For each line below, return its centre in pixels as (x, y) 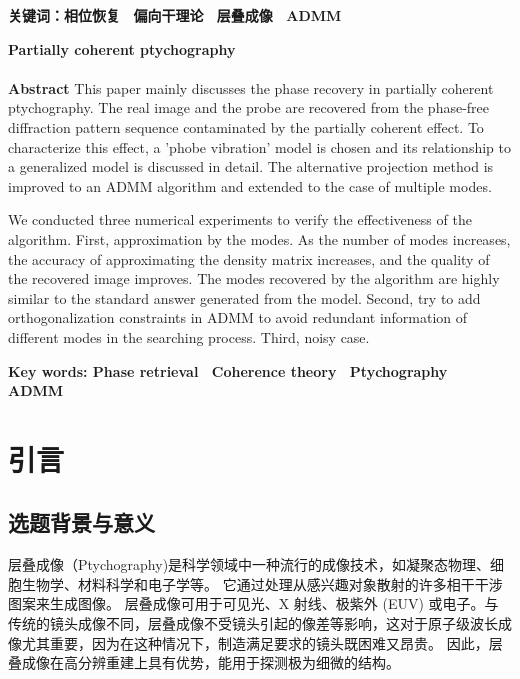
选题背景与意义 (81, 522)
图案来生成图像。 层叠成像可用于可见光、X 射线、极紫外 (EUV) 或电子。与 (253, 603)
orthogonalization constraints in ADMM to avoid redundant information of (238, 317)
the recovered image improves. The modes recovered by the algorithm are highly (254, 278)
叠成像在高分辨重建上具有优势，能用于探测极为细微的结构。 (204, 662)
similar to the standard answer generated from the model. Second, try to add (244, 297)
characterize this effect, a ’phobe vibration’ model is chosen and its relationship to (259, 146)
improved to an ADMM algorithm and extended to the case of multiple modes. (250, 185)
